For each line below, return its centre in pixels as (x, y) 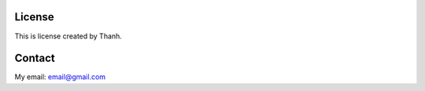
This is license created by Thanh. (68, 36)
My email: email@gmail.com (60, 77)
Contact (35, 58)
